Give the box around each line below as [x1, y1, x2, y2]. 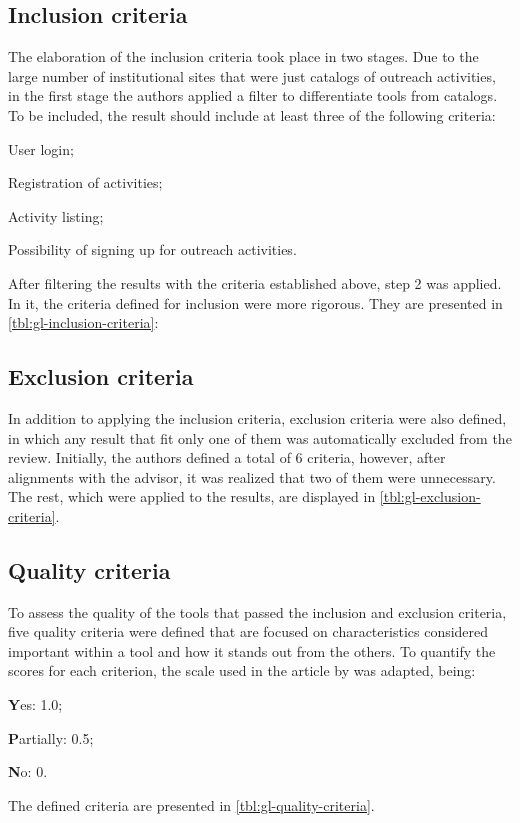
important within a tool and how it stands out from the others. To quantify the [8, 640, 496, 661]
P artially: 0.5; [8, 727, 94, 748]
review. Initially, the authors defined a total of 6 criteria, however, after [8, 447, 446, 468]
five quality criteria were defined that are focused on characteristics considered [8, 621, 489, 642]
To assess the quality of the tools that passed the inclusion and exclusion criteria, [8, 601, 507, 622]
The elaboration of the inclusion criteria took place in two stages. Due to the [8, 46, 479, 67]
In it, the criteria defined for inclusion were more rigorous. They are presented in [8, 292, 503, 313]
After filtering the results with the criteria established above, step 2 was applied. [8, 272, 502, 293]
